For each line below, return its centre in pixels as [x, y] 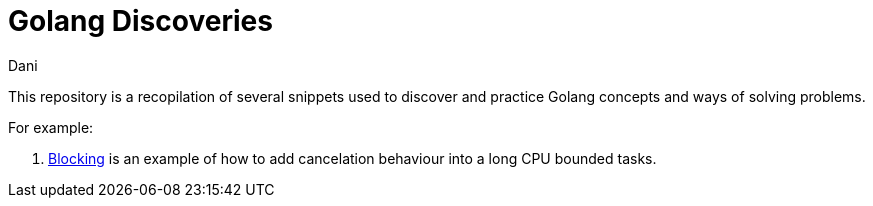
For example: [51, 127]
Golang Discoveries [140, 21]
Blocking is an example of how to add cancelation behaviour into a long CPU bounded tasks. [352, 158]
